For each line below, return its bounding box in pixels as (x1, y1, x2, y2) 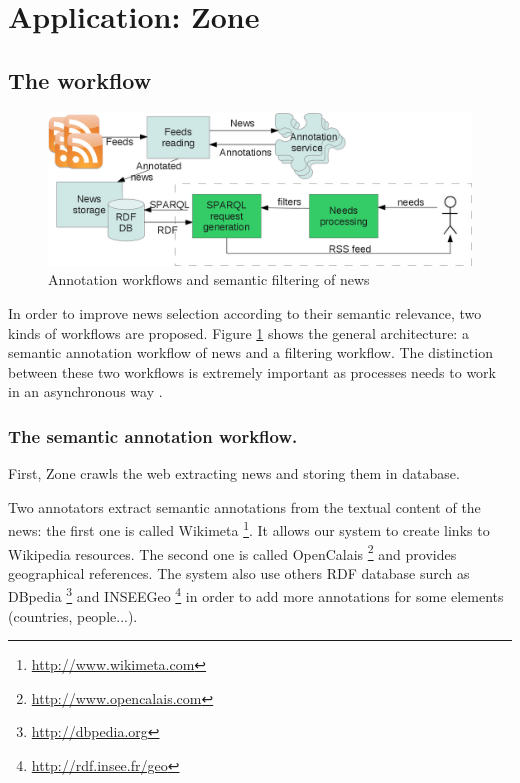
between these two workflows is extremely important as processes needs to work (8, 361, 496, 382)
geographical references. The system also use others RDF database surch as (8, 562, 470, 583)
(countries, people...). (8, 605, 138, 626)
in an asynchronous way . (8, 381, 163, 402)
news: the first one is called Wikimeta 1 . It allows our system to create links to (8, 517, 490, 540)
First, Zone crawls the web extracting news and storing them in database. (8, 463, 460, 484)
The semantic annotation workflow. (8, 423, 298, 448)
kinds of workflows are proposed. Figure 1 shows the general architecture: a (8, 322, 469, 343)
